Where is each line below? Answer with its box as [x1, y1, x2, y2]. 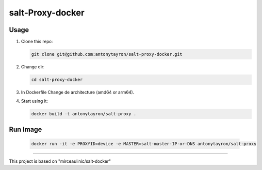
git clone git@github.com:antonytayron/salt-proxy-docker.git [31, 51, 182, 57]
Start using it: [21, 98, 48, 104]
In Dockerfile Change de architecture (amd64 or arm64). [21, 90, 134, 95]
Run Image [9, 125, 42, 133]
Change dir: [21, 64, 45, 70]
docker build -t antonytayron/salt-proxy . [31, 111, 137, 117]
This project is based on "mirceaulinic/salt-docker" [9, 158, 111, 164]
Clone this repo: [21, 39, 53, 45]
